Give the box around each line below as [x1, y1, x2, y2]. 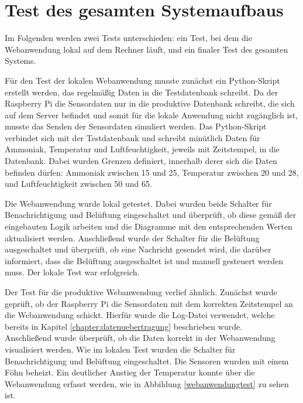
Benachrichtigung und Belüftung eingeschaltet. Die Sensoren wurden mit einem [5, 354, 289, 367]
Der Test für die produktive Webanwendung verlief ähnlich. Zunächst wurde [5, 286, 277, 298]
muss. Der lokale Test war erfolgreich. [5, 266, 140, 278]
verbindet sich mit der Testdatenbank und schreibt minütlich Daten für [5, 131, 260, 144]
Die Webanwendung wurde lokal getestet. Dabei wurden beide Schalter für [5, 197, 272, 209]
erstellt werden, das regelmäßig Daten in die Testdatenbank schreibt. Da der [5, 86, 278, 98]
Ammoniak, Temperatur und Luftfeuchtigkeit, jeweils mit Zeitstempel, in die [5, 143, 280, 155]
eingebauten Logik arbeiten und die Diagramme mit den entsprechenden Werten [5, 220, 292, 233]
